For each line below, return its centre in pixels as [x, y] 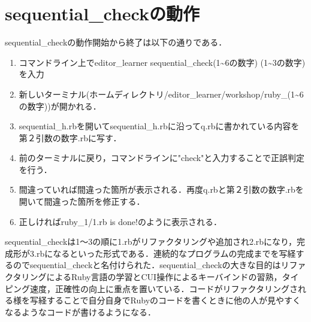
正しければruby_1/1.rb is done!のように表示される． [120, 221]
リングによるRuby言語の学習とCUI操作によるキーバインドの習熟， [152, 277]
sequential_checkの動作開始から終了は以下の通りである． [116, 42]
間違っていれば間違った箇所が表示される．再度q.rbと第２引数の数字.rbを [161, 189]
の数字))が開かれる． [60, 106]
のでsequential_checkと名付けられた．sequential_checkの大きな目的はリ [151, 265]
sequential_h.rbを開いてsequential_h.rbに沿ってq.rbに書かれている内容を [159, 126]
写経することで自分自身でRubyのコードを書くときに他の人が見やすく [165, 300]
